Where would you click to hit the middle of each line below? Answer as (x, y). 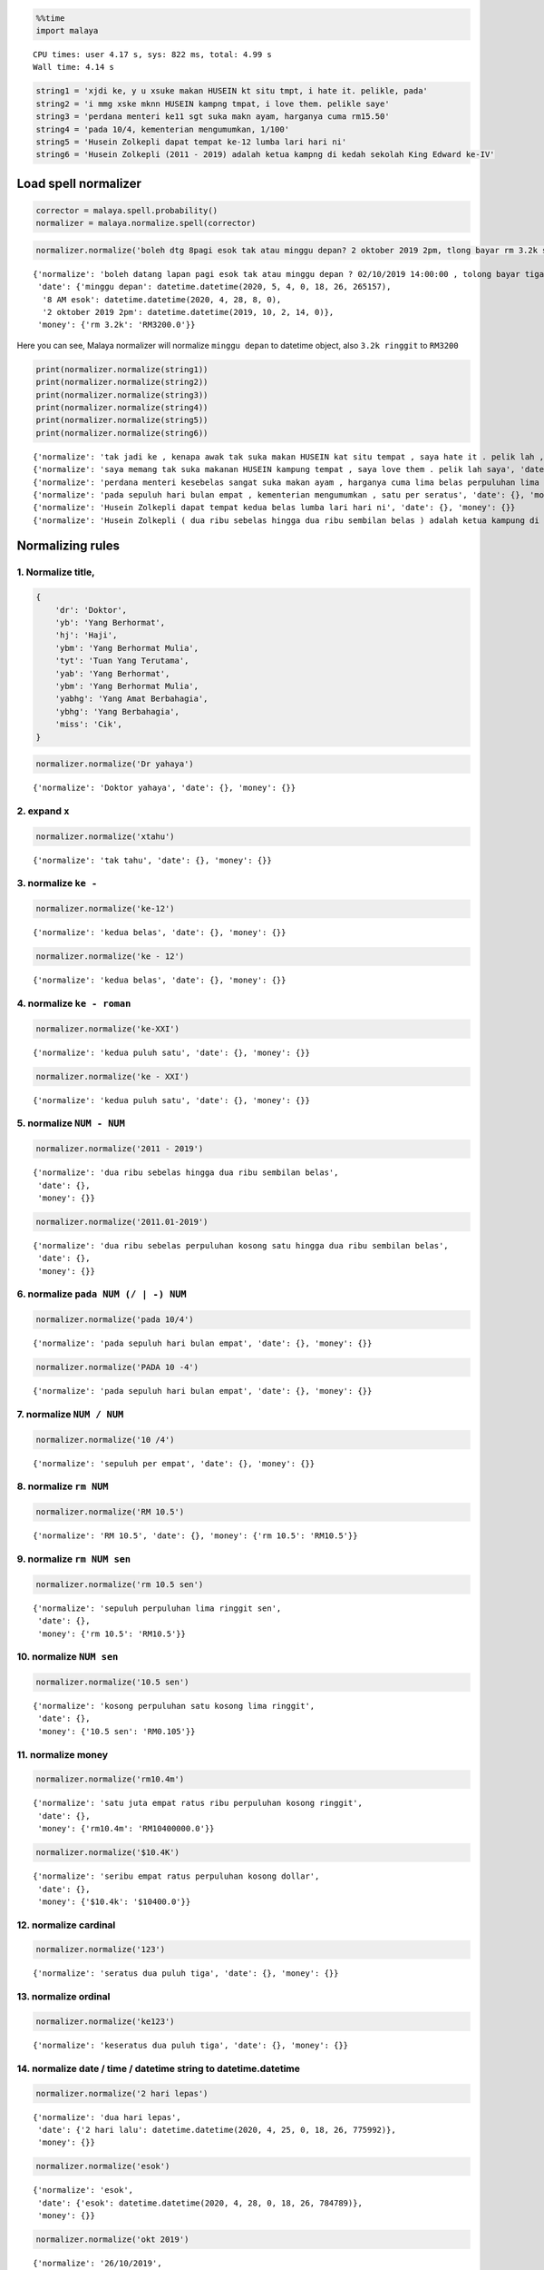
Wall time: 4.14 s (74, 67)
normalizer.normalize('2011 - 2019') (120, 1149)
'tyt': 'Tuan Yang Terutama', (122, 661)
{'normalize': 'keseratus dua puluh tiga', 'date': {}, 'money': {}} (191, 2045)
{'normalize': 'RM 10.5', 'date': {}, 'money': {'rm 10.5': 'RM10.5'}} (195, 1536)
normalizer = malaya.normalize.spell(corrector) (146, 223)
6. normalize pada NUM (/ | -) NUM (102, 1294)
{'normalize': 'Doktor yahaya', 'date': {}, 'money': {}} (165, 788)
